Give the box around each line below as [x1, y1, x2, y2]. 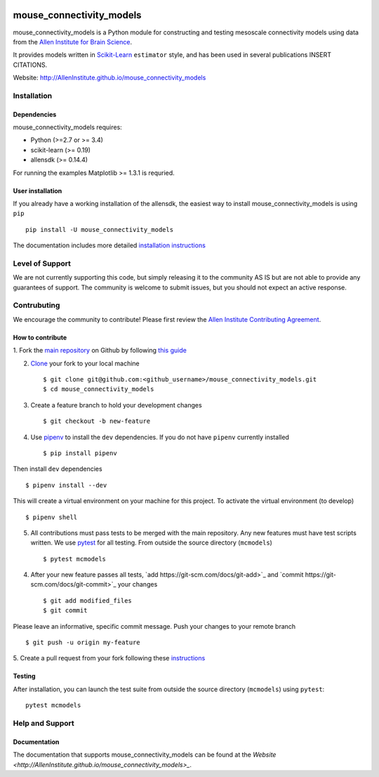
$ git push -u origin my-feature [25, 639, 140, 646]
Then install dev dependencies [13, 464, 102, 474]
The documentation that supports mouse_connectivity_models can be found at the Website [13, 750, 277, 759]
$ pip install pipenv [43, 449, 117, 457]
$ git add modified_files [43, 596, 133, 604]
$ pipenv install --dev [25, 481, 107, 489]
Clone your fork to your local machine [30, 359, 140, 367]
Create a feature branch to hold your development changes [30, 400, 203, 409]
